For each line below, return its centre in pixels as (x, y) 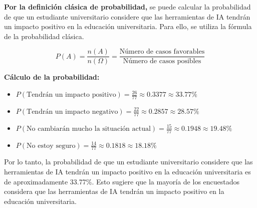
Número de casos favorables (162, 52)
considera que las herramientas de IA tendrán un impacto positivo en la (114, 191)
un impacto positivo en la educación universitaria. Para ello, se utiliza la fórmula (128, 26)
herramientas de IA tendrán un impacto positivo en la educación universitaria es (127, 171)
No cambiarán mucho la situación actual (89, 129)
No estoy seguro (51, 146)
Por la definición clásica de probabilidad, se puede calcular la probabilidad (127, 7)
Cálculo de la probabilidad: (52, 77)
